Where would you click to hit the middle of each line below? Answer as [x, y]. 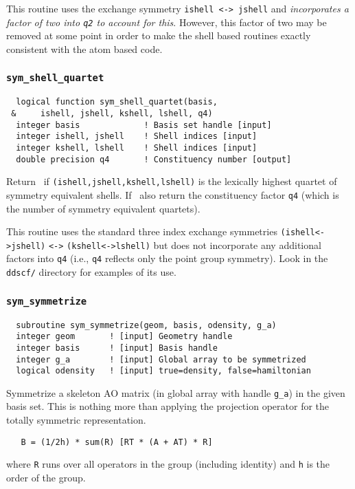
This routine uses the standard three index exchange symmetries [142, 231]
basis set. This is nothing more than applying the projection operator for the [168, 406]
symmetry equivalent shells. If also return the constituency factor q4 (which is [173, 194]
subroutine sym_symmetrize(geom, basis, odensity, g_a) [146, 325]
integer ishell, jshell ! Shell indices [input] [137, 137]
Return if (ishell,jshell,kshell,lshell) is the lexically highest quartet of [172, 181]
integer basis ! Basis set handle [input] [144, 125]
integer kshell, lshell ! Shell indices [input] [137, 148]
